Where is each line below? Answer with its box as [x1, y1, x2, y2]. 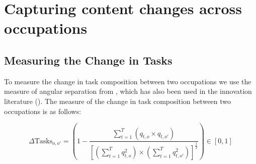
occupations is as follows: [4, 105, 81, 116]
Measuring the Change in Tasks [4, 52, 173, 68]
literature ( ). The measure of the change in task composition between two [4, 95, 231, 106]
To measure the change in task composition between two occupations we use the [4, 76, 251, 86]
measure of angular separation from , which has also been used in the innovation [4, 86, 252, 96]
